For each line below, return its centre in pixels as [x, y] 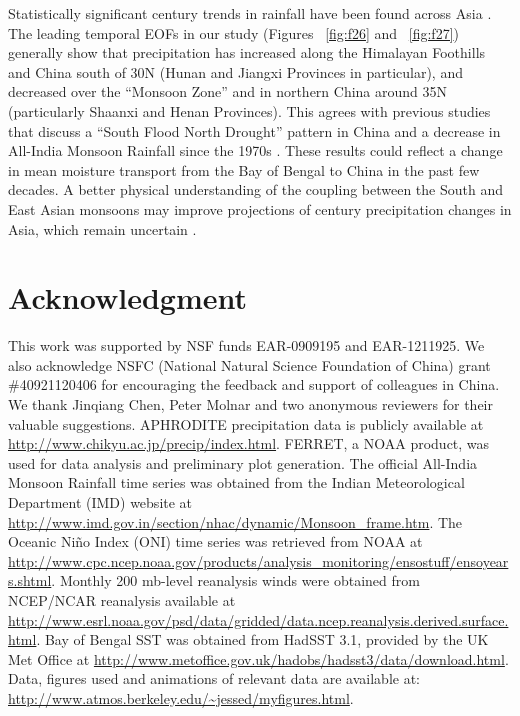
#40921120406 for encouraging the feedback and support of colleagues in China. [254, 384]
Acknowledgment [127, 297]
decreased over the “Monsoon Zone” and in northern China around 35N [228, 91]
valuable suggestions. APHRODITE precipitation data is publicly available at [246, 423]
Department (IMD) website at [100, 502]
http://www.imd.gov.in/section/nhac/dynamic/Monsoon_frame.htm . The [235, 521]
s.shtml [30, 580]
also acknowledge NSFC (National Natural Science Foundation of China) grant [249, 364]
